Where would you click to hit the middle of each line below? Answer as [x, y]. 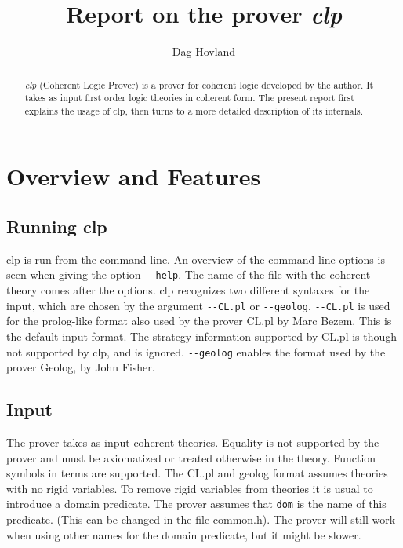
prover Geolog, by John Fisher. [81, 367]
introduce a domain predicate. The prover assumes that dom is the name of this [196, 504]
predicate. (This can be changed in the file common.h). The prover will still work [201, 519]
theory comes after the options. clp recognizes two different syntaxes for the [188, 290]
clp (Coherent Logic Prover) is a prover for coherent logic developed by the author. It [199, 84]
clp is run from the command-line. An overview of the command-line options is [196, 259]
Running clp [57, 227]
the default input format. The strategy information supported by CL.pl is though [202, 336]
